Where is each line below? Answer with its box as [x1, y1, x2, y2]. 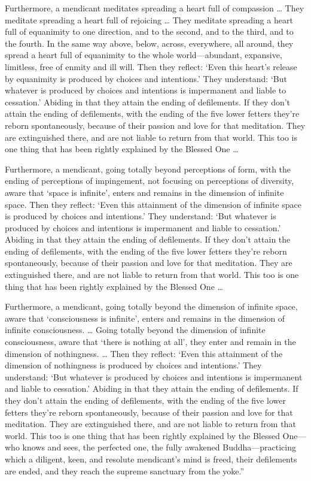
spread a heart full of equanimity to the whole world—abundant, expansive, [5, 49, 282, 61]
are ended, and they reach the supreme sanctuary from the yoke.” [5, 464, 245, 477]
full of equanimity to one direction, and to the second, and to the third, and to [5, 25, 294, 38]
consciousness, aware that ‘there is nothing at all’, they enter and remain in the [5, 335, 296, 348]
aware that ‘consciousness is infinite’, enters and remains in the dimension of [5, 311, 285, 324]
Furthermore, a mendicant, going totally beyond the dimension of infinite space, [5, 300, 298, 313]
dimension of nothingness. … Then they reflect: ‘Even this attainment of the [5, 347, 283, 359]
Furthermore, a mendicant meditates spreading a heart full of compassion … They [5, 2, 304, 14]
